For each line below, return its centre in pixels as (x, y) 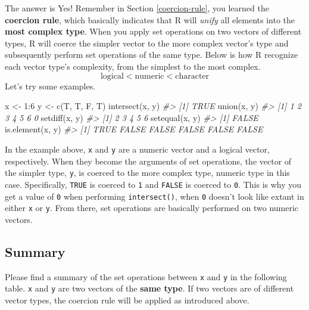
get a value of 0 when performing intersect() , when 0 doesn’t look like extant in (154, 196)
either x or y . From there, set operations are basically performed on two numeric (152, 208)
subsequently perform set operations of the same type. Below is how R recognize (152, 55)
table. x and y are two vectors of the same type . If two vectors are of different (149, 288)
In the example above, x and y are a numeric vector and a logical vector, (137, 149)
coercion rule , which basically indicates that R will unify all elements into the (150, 19)
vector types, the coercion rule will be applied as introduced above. (127, 300)
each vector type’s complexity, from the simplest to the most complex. (133, 66)
